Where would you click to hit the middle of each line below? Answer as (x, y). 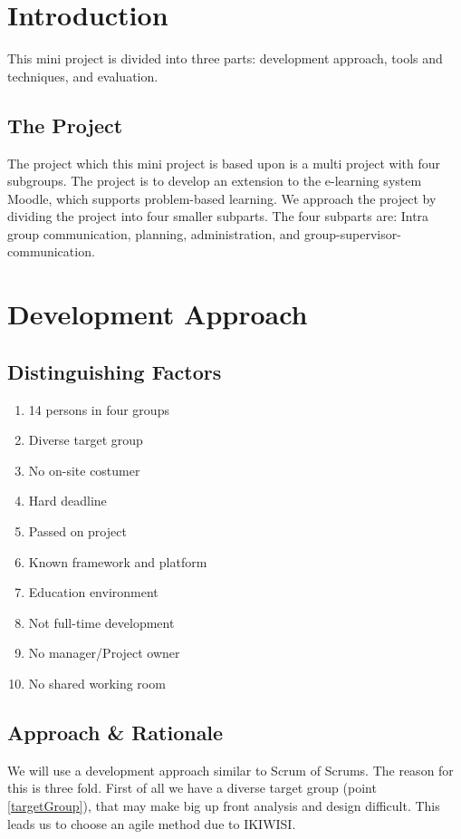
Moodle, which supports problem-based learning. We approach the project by (222, 198)
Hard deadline (67, 501)
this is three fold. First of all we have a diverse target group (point (192, 788)
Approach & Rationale (115, 732)
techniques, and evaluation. (83, 76)
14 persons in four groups (99, 409)
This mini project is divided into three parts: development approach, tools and (225, 58)
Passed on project (77, 531)
